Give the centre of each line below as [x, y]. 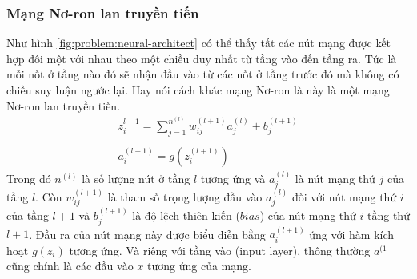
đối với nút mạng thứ [344, 196]
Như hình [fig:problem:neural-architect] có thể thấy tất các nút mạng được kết [199, 43]
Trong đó [29, 178]
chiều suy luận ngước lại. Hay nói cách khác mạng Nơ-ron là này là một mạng [198, 90]
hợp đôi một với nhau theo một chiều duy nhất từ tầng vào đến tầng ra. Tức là [202, 58]
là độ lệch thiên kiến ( [186, 215]
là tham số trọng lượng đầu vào [185, 196]
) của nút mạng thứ [308, 215]
